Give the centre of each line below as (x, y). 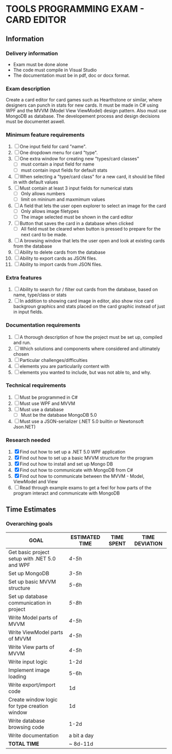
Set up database (28, 596)
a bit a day (81, 735)
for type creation (28, 706)
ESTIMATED (85, 537)
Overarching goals (29, 524)
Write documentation (34, 735)
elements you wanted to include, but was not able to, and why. (85, 372)
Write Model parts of (33, 617)
